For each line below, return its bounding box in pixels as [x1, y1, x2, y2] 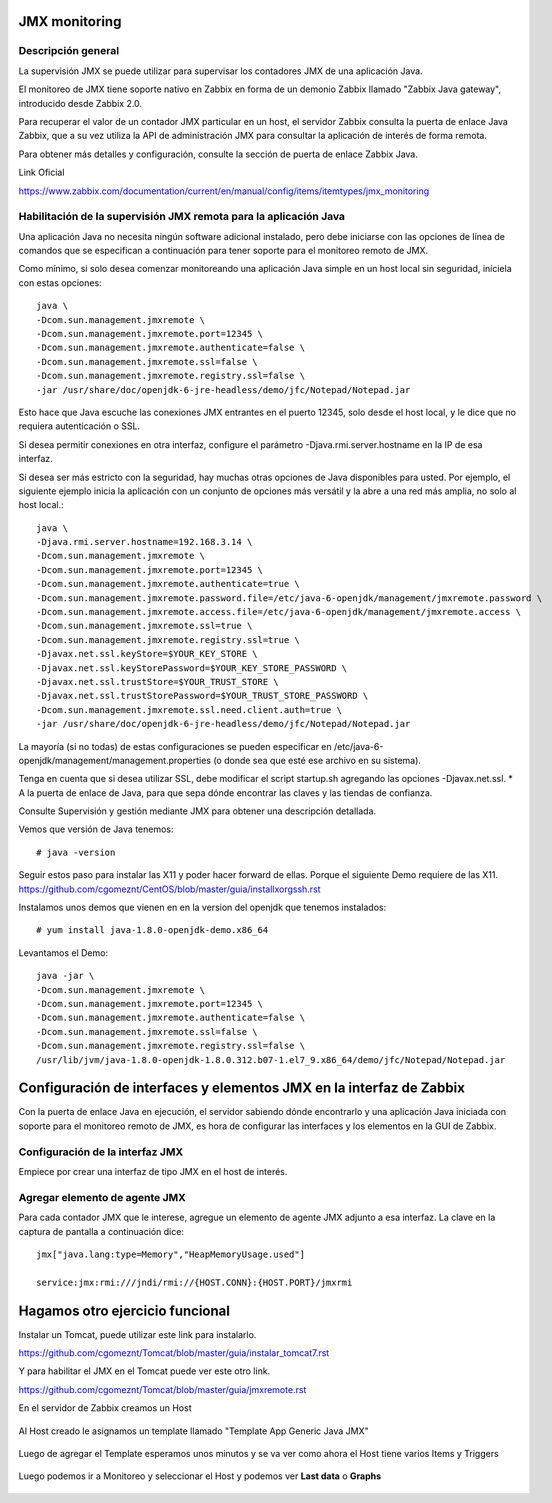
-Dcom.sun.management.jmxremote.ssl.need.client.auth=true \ [36, 704, 342, 715]
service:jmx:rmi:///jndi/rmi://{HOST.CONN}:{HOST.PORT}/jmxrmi [36, 1276, 353, 1288]
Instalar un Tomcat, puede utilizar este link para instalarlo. [18, 1328, 257, 1340]
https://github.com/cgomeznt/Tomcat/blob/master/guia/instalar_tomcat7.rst [18, 1347, 330, 1359]
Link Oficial [18, 166, 65, 179]
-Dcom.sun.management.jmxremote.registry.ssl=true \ [36, 634, 300, 645]
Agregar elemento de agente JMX [18, 1190, 187, 1204]
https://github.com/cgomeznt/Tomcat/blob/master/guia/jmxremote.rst [18, 1383, 307, 1395]
